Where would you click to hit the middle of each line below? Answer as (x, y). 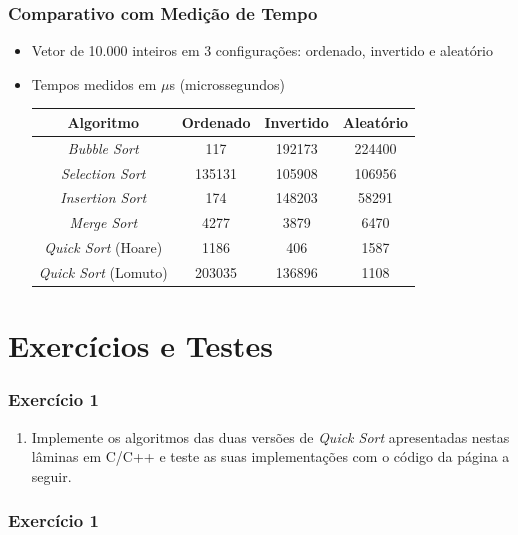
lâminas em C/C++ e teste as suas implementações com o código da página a (270, 456)
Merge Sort (103, 222)
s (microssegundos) (227, 83)
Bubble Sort (103, 147)
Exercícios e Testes (140, 345)
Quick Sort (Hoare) (103, 247)
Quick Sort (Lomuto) (103, 271)
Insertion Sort (103, 197)
